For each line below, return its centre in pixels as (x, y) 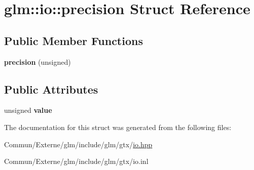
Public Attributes (51, 89)
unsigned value (28, 110)
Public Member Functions (74, 40)
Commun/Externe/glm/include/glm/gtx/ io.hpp (78, 144)
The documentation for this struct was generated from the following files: (118, 127)
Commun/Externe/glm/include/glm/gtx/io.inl (76, 161)
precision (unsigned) (38, 61)
